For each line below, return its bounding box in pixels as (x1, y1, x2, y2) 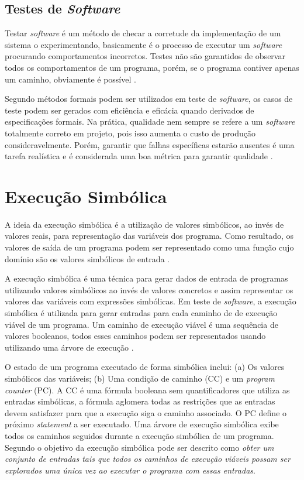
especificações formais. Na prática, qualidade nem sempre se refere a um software (5, 115, 295, 128)
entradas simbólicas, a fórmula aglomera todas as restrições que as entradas (5, 395, 275, 407)
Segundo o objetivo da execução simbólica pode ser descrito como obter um (5, 441, 274, 453)
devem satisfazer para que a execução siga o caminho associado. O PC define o (5, 406, 287, 419)
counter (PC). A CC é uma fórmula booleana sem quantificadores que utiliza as (5, 383, 290, 396)
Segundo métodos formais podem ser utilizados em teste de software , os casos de (5, 92, 293, 105)
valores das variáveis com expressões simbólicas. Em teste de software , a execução (5, 295, 296, 307)
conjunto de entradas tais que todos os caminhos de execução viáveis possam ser (5, 452, 291, 465)
